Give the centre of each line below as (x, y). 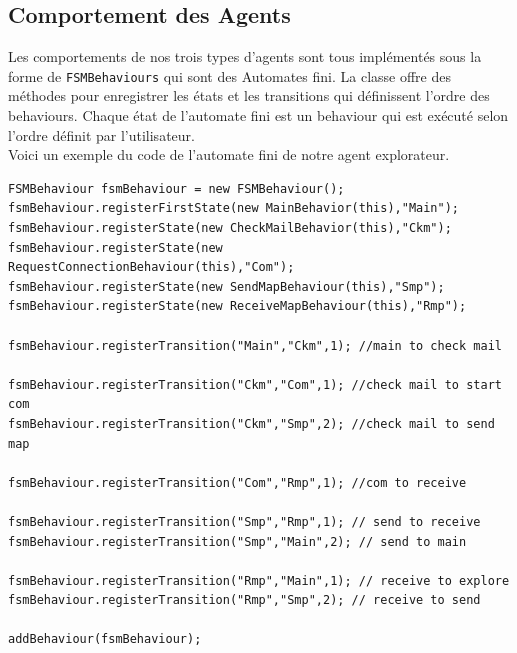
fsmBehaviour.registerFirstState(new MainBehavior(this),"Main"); (234, 208)
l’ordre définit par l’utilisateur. (101, 134)
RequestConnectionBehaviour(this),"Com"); (151, 267)
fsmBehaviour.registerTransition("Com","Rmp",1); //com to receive (237, 482)
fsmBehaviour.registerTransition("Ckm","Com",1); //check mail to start (255, 384)
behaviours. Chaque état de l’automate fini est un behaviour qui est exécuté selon (258, 115)
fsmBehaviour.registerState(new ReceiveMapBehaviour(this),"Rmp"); (237, 306)
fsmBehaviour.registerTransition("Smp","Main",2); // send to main (237, 541)
